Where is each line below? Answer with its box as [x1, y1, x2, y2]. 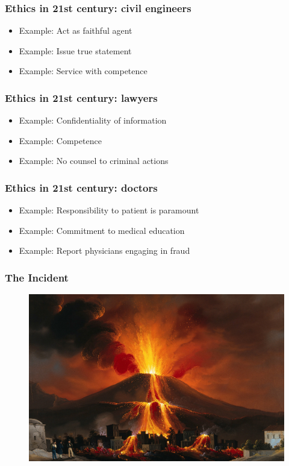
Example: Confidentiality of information [19, 114, 167, 127]
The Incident [5, 269, 69, 285]
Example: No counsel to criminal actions [19, 154, 169, 167]
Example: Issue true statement [19, 44, 132, 57]
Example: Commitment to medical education [19, 224, 185, 236]
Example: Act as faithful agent [19, 24, 132, 37]
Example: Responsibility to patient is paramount [19, 204, 199, 216]
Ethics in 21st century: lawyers [5, 90, 158, 105]
